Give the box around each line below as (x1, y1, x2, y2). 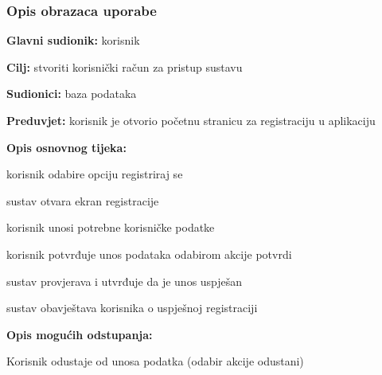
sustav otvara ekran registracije (6, 192, 159, 209)
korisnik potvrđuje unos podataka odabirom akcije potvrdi (6, 245, 292, 262)
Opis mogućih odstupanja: (6, 326, 153, 342)
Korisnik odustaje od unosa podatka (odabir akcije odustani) (6, 353, 304, 369)
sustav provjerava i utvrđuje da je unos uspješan (6, 272, 243, 289)
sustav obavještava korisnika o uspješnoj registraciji (6, 299, 258, 316)
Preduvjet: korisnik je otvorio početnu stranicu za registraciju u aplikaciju (6, 112, 376, 128)
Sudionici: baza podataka (6, 85, 137, 102)
